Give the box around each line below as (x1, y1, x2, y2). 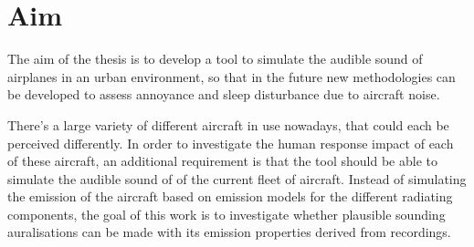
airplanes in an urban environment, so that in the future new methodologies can (7, 67, 456, 86)
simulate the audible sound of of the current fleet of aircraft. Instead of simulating (7, 169, 467, 188)
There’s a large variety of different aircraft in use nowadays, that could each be (7, 115, 449, 134)
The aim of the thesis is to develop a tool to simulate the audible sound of (7, 49, 423, 68)
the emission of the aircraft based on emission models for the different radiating (7, 187, 453, 206)
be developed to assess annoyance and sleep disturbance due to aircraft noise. (7, 85, 440, 104)
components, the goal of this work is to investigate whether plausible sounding (7, 204, 446, 223)
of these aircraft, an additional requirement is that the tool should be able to (7, 151, 437, 170)
